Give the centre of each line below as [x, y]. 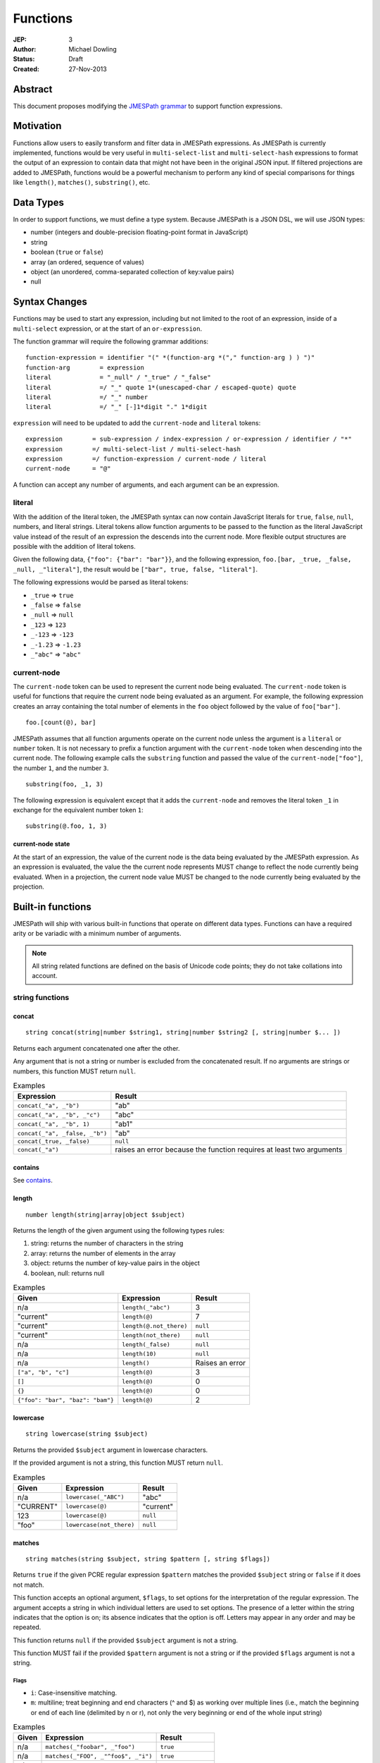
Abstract [33, 89]
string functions [41, 998]
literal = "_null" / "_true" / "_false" [118, 378]
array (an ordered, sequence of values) [87, 262]
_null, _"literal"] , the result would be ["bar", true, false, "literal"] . [135, 569]
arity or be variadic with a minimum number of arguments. [97, 934]
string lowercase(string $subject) [87, 1434]
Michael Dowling [93, 49]
